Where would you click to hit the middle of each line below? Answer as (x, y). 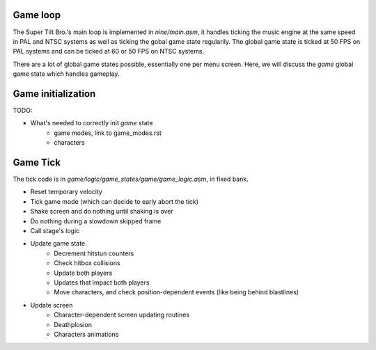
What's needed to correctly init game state (92, 123)
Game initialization (54, 94)
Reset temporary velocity (66, 192)
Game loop (37, 15)
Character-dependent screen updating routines (122, 315)
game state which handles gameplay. (66, 74)
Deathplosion (73, 324)
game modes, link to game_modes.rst (108, 133)
